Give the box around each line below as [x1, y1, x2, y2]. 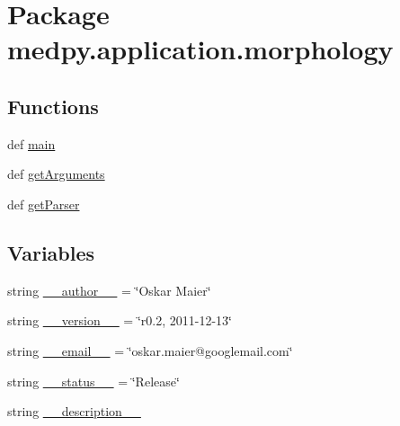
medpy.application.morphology [7, 31, 394, 67]
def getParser [7, 194, 80, 213]
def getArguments [7, 164, 105, 183]
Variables [7, 238, 95, 266]
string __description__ [7, 402, 141, 421]
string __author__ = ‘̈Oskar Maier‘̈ [7, 280, 211, 299]
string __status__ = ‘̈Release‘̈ [7, 371, 180, 390]
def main [7, 134, 56, 153]
